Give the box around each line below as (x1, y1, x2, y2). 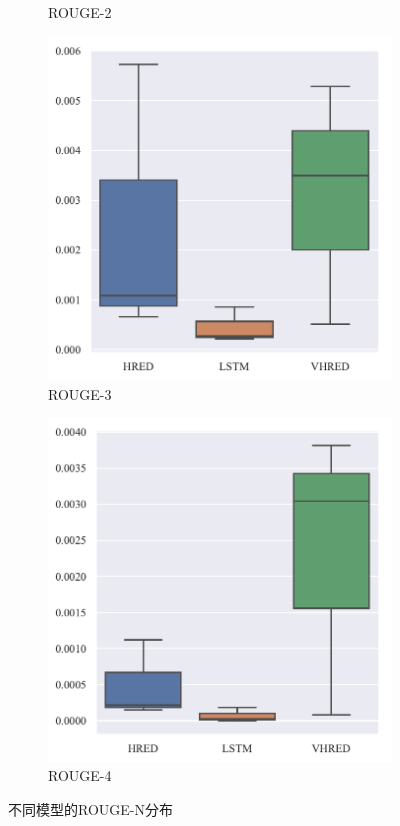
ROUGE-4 (48, 765, 112, 786)
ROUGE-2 (48, 2, 112, 22)
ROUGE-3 (48, 383, 112, 404)
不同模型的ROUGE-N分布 (8, 798, 173, 819)
